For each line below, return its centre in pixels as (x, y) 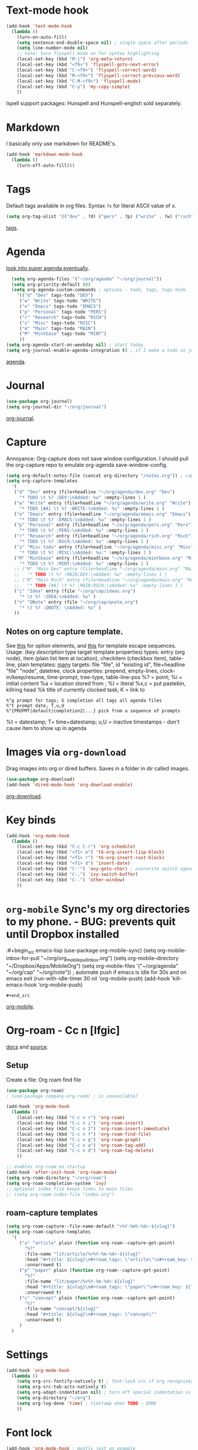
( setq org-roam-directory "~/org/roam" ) (57, 1178)
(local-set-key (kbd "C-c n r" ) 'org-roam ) (71, 1118)
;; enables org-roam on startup (46, 1167)
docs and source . (27, 1047)
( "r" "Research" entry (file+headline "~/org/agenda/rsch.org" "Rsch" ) (104, 536)
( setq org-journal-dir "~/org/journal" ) (57, 407)
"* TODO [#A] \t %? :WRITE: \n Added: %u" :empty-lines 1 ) (92, 508)
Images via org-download (66, 752)
